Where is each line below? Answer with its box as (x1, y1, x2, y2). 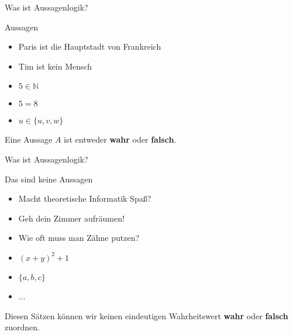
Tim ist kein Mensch (18, 60, 92, 72)
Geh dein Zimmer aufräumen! (18, 212, 125, 224)
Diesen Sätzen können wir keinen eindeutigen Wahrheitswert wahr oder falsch (5, 309, 288, 322)
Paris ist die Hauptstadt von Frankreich (18, 40, 161, 53)
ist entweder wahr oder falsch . (64, 133, 177, 146)
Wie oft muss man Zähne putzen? (18, 232, 140, 244)
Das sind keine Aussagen (5, 172, 93, 185)
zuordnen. (5, 321, 40, 333)
